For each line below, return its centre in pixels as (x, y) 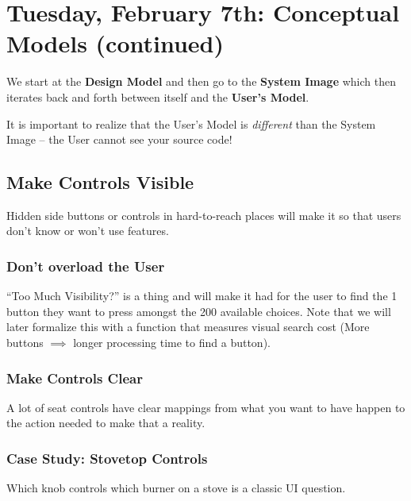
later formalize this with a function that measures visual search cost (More (188, 327)
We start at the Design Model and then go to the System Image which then (201, 81)
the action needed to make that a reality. (106, 423)
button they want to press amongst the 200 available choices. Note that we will (199, 311)
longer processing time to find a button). (172, 343)
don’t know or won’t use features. (88, 231)
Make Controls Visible (100, 182)
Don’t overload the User (86, 266)
